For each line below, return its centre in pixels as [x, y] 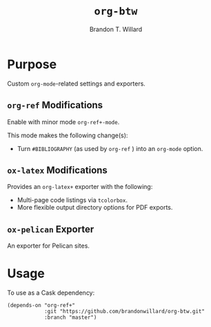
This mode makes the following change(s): [68, 135]
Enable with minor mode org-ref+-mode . [63, 121]
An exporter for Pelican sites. [48, 246]
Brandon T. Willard [116, 29]
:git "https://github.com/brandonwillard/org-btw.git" [124, 312]
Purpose [32, 64]
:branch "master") [70, 318]
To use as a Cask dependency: [51, 293]
